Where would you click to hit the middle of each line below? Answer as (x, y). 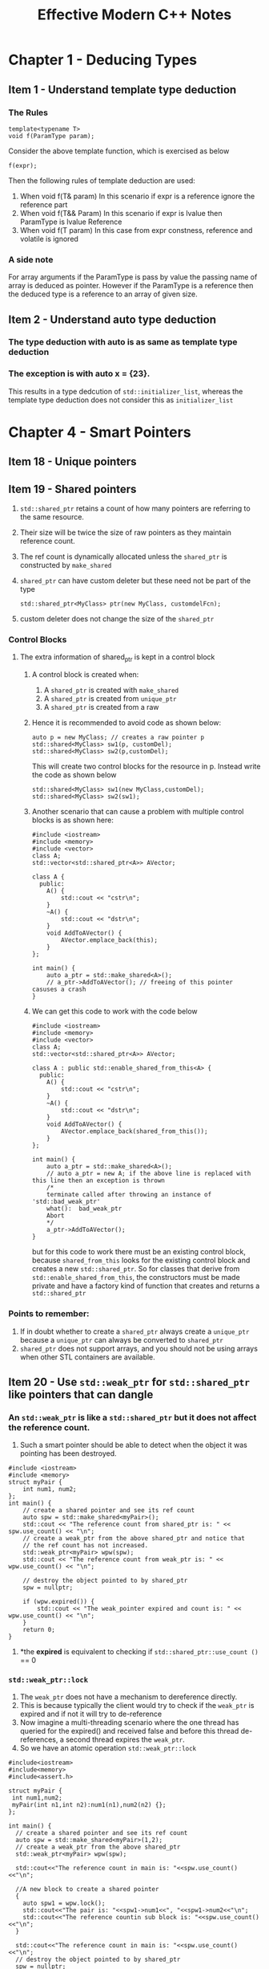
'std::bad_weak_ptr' (66, 1202)
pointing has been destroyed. (68, 1453)
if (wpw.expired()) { (58, 1602)
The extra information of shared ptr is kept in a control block (117, 658)
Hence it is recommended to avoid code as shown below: (126, 723)
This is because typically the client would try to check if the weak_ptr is (137, 1705)
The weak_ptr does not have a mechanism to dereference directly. (128, 1697)
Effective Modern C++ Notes (134, 15)
